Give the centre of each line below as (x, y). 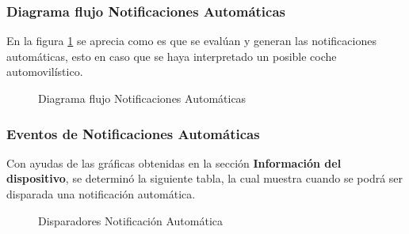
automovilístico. (45, 72)
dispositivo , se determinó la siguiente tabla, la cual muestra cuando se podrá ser (205, 178)
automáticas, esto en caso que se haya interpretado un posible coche (172, 56)
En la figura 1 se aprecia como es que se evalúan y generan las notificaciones (191, 41)
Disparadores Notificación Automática (130, 220)
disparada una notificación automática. (101, 194)
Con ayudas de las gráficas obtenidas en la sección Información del (174, 162)
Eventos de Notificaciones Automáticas (133, 133)
